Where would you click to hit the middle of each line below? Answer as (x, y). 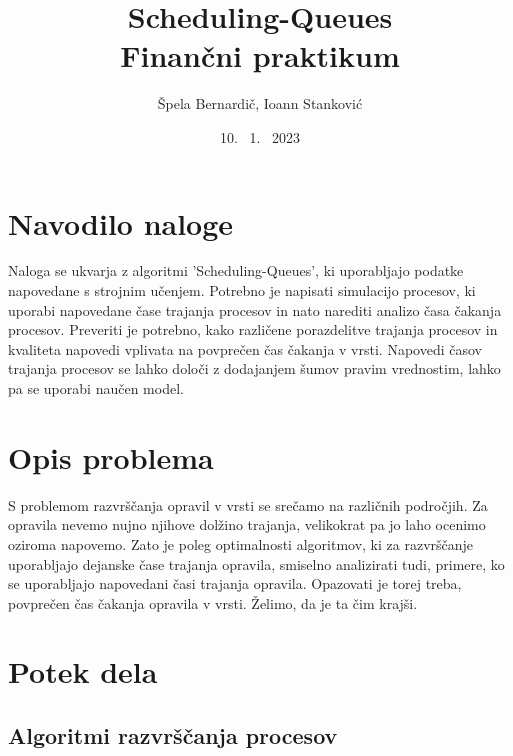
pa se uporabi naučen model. (96, 388)
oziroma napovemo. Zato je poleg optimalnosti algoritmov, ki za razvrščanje (241, 543)
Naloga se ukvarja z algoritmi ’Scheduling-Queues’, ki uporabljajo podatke (236, 270)
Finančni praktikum (260, 55)
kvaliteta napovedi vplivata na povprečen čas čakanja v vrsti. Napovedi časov (245, 348)
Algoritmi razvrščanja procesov (173, 735)
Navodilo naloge (121, 222)
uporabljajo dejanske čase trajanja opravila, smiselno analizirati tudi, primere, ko (256, 563)
